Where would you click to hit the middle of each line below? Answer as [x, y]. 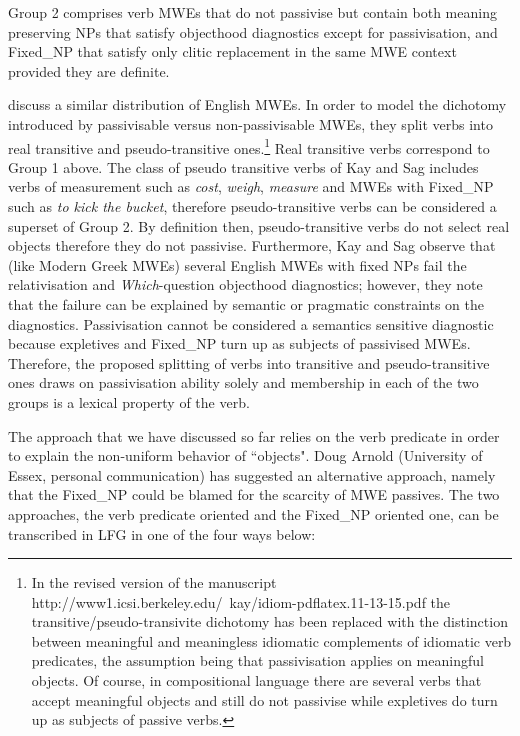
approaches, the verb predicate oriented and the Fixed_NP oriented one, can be [253, 513]
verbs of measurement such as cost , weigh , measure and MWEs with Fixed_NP [251, 186]
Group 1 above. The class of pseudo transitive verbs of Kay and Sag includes [243, 166]
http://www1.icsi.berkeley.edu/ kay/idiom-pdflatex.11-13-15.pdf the [241, 601]
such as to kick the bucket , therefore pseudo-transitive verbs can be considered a [252, 206]
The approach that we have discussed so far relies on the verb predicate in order [254, 435]
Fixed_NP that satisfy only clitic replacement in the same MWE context [232, 51]
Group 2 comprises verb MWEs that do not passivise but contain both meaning [252, 12]
